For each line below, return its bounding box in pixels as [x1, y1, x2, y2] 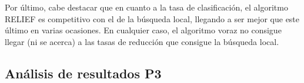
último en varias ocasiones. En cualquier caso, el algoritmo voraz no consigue [5, 24, 282, 36]
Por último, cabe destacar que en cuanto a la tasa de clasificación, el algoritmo [5, 1, 288, 13]
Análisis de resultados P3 [5, 64, 162, 82]
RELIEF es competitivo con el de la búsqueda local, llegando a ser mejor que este [5, 12, 300, 25]
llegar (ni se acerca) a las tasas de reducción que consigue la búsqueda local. [5, 35, 279, 47]
